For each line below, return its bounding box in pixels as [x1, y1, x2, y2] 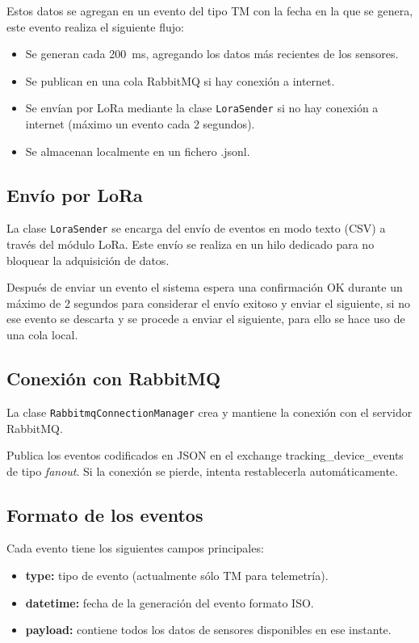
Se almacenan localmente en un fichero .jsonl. [25, 142, 250, 159]
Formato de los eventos [6, 502, 203, 527]
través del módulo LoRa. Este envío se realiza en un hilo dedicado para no [6, 236, 375, 253]
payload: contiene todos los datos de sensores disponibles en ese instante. [25, 621, 392, 638]
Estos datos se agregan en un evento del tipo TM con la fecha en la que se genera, [6, 2, 413, 19]
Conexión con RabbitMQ [6, 366, 221, 391]
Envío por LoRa [6, 182, 143, 207]
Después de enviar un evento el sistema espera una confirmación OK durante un [6, 279, 403, 296]
